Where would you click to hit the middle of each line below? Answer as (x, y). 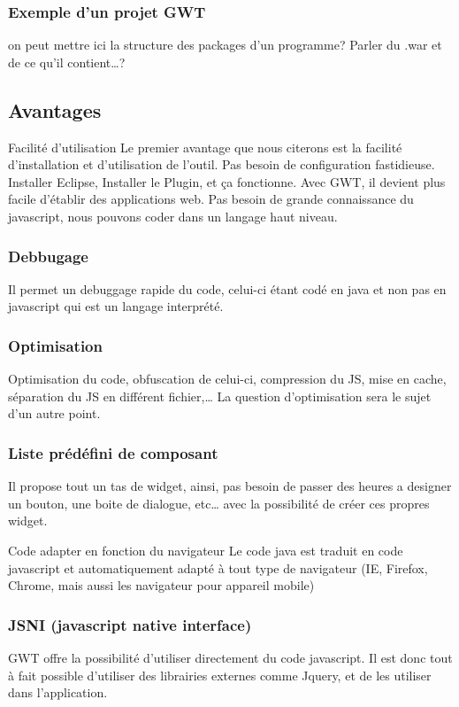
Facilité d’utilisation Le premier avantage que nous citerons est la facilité (205, 147)
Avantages (55, 109)
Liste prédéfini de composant (113, 452)
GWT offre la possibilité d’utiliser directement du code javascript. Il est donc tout (230, 657)
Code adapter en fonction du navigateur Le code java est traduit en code (206, 550)
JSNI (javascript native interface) (130, 624)
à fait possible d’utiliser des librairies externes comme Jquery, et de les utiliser (220, 675)
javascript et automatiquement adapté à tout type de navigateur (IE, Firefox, (218, 567)
